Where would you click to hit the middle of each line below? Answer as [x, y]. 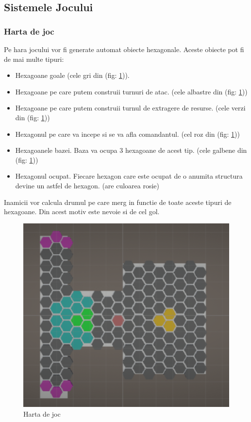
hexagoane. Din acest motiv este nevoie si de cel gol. [82, 211]
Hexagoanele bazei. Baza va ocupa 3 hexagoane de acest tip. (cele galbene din [131, 150]
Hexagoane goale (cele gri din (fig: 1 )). [72, 75]
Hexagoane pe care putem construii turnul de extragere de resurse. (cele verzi [130, 108]
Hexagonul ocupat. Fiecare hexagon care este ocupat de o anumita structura [129, 176]
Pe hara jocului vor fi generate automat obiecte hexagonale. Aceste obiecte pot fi [124, 49]
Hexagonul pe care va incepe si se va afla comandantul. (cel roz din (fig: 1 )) [128, 134]
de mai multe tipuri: [34, 59]
